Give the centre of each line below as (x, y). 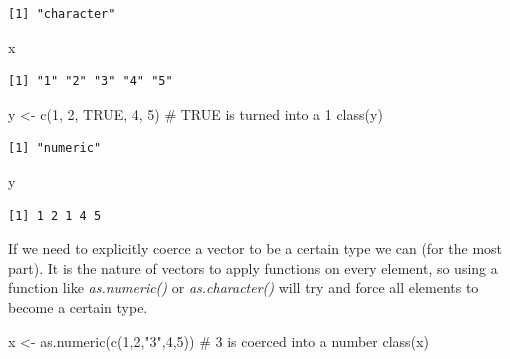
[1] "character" (62, 14)
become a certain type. (78, 306)
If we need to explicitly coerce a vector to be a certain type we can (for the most (255, 248)
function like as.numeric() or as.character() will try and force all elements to (243, 287)
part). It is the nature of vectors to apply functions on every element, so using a (253, 267)
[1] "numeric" (55, 148)
